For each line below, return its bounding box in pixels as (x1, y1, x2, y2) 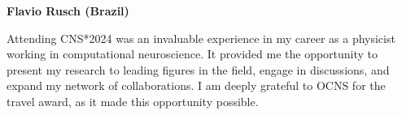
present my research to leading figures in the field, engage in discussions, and (7, 61, 390, 78)
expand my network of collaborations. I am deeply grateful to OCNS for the (7, 77, 386, 94)
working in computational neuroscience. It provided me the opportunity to (7, 45, 378, 62)
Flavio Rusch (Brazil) (7, 2, 129, 19)
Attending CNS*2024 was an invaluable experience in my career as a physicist (7, 29, 395, 46)
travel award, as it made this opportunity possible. (7, 92, 259, 109)
